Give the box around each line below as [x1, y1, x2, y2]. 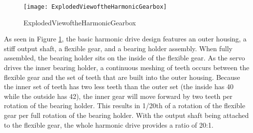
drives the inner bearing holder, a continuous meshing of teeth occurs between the [4, 62, 250, 73]
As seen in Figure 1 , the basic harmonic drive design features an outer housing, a [4, 34, 247, 44]
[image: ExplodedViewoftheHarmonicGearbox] [23, 3, 167, 10]
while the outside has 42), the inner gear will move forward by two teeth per [4, 91, 232, 101]
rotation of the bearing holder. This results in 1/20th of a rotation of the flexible [4, 100, 245, 111]
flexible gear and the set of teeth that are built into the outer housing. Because [4, 72, 240, 82]
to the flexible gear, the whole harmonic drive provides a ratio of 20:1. [4, 119, 213, 130]
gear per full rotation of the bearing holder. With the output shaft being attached [4, 110, 249, 120]
